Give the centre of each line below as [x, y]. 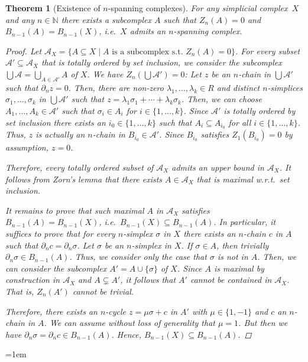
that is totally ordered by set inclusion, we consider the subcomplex [161, 62]
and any [20, 19]
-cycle [116, 311]
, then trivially [243, 245]
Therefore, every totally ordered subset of [80, 167]
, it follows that [148, 280]
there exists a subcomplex [106, 19]
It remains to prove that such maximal [75, 210]
